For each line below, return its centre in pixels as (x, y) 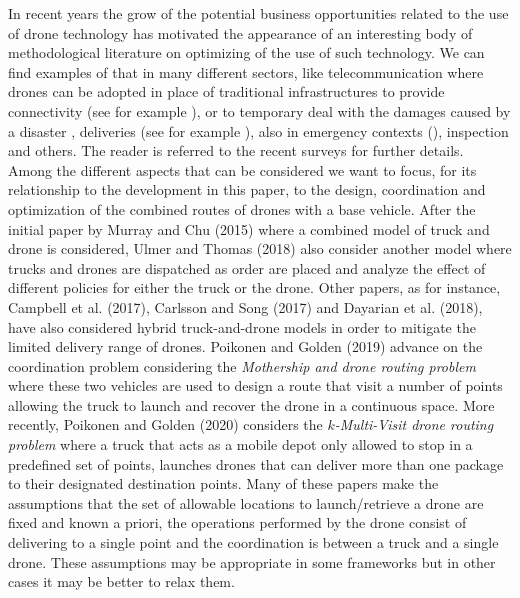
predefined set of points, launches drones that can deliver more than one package (256, 463)
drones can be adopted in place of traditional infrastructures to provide (226, 91)
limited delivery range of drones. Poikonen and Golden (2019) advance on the (245, 346)
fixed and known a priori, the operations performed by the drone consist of (237, 522)
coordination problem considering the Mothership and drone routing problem (242, 365)
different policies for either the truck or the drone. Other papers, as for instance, (254, 287)
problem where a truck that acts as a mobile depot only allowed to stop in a (240, 444)
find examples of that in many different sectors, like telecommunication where (246, 71)
